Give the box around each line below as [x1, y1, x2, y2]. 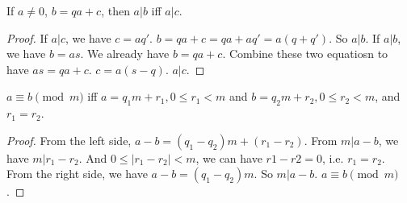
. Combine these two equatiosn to [222, 45, 388, 62]
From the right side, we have [6, 165, 148, 182]
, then [101, 2, 130, 19]
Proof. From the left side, [6, 131, 132, 148]
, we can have [195, 149, 262, 166]
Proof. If [6, 29, 48, 46]
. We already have [80, 45, 170, 62]
